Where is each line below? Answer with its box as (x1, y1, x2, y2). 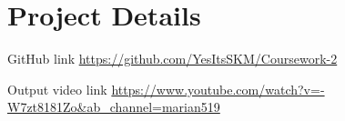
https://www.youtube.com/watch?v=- (111, 79, 325, 98)
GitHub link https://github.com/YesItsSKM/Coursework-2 (7, 49, 338, 68)
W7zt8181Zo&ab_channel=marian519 (7, 97, 220, 116)
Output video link (7, 79, 107, 98)
